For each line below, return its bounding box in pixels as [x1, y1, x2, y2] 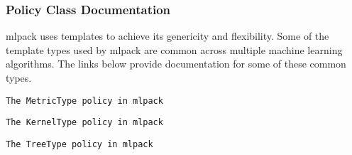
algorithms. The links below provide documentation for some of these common [6, 56, 346, 71]
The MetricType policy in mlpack [6, 95, 163, 106]
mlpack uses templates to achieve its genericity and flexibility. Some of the [6, 28, 329, 43]
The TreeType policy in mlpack [6, 139, 153, 149]
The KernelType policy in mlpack [6, 117, 163, 128]
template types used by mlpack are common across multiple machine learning [6, 42, 343, 57]
